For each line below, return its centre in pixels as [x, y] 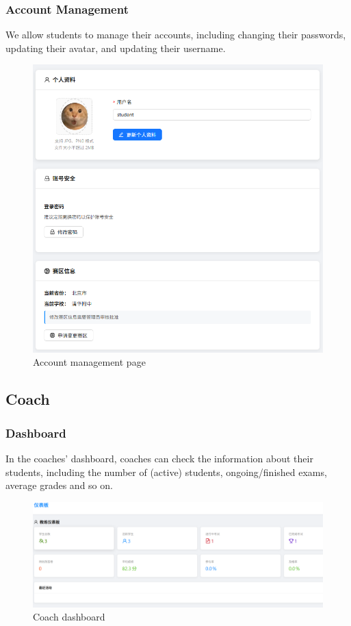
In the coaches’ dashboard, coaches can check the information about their [159, 458]
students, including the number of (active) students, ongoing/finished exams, [166, 472]
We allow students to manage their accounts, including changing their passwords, [176, 35]
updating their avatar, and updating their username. [116, 48]
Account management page [89, 362]
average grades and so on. [59, 485]
